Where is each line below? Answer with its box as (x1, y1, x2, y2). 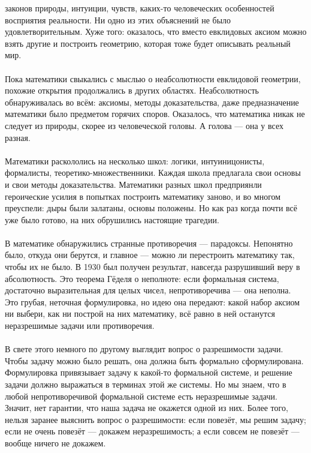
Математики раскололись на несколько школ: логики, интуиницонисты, (5, 154, 265, 167)
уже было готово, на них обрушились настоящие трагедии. (5, 213, 219, 226)
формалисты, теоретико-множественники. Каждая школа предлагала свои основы (5, 166, 301, 179)
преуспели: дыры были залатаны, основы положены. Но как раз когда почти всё (5, 202, 298, 214)
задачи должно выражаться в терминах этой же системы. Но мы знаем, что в (5, 378, 286, 390)
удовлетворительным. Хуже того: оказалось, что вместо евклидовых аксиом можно (5, 25, 307, 38)
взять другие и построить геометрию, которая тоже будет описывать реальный (5, 37, 291, 49)
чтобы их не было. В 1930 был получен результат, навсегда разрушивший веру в (5, 260, 300, 273)
